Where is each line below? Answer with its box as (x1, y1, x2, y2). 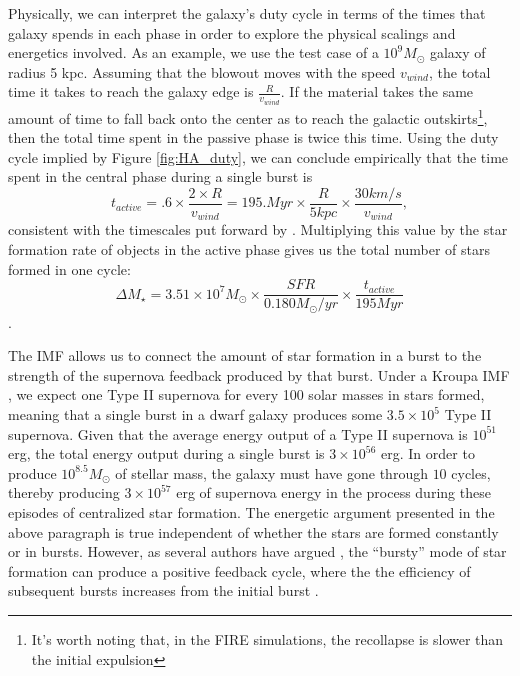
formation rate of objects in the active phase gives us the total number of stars (8, 238, 491, 259)
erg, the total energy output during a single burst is (8, 443, 325, 464)
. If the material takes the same (280, 81, 474, 102)
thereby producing (8, 482, 120, 503)
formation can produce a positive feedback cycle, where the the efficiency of (8, 560, 471, 581)
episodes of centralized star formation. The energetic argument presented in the (8, 502, 495, 523)
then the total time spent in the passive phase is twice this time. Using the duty (8, 127, 499, 148)
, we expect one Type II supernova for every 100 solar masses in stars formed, (8, 384, 485, 405)
